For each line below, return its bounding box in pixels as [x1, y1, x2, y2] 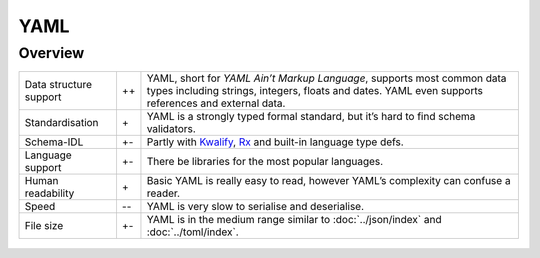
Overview [18, 44, 85, 62]
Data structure [24, 78, 93, 92]
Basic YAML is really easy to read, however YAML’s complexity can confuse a [146, 174, 511, 188]
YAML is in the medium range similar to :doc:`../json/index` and [146, 213, 442, 227]
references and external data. [146, 96, 286, 110]
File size [24, 219, 64, 233]
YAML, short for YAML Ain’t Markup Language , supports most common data [146, 71, 507, 85]
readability [24, 186, 75, 200]
